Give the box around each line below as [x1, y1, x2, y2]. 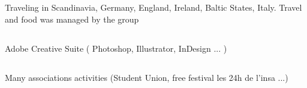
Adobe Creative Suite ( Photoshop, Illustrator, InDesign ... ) [5, 42, 227, 54]
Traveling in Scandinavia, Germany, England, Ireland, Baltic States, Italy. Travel [5, 1, 302, 14]
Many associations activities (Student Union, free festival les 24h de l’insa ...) [5, 71, 288, 83]
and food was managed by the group [5, 12, 139, 25]
